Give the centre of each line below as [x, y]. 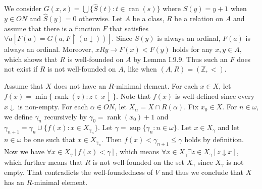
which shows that [31, 59]
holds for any [193, 49]
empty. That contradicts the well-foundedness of [78, 172]
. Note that [134, 96]
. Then [112, 139]
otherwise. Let [101, 18]
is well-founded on [95, 59]
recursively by [66, 116]
